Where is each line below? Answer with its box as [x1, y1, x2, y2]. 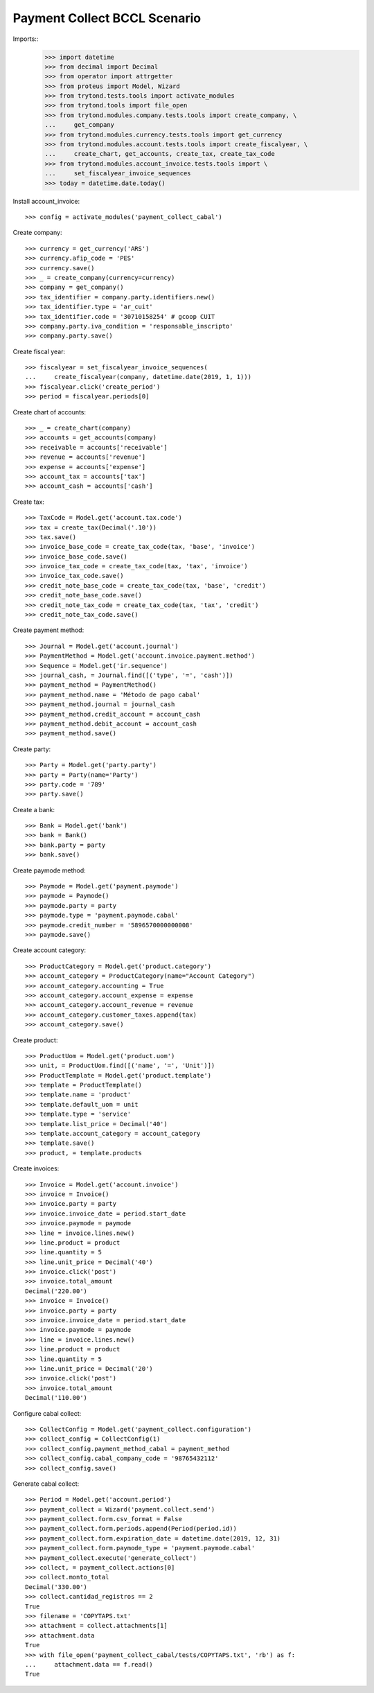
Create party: [12, 745, 51, 753]
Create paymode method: [12, 866, 86, 875]
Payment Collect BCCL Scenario [12, 10, 201, 26]
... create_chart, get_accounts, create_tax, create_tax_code [44, 150, 275, 158]
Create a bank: [12, 805, 55, 814]
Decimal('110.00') [25, 1394, 88, 1402]
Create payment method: [12, 626, 84, 634]
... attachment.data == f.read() [25, 1660, 154, 1668]
